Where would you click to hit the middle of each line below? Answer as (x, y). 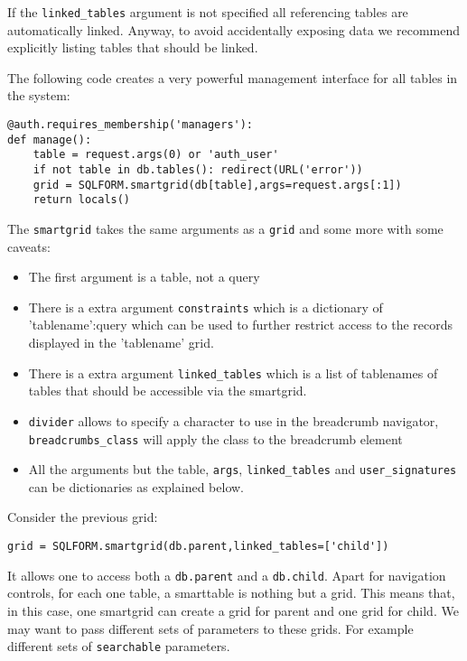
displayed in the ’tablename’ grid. (121, 343)
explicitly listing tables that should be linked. (133, 47)
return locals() (82, 200)
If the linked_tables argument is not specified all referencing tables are (208, 12)
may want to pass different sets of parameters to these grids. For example (210, 628)
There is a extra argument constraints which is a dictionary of (205, 307)
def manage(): (50, 140)
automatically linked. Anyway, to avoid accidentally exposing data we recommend (234, 29)
